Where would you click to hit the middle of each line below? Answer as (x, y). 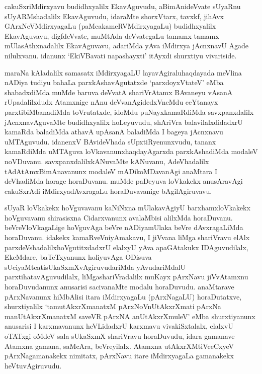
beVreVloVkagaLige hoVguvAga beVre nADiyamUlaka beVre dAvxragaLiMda (124, 227)
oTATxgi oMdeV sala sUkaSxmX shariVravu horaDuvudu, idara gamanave (120, 336)
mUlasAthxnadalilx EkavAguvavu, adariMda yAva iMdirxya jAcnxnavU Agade (126, 46)
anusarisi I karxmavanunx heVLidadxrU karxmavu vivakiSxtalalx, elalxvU (119, 326)
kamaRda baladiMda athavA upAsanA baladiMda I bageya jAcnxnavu (114, 132)
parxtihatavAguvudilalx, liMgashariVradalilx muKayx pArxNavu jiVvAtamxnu (126, 277)
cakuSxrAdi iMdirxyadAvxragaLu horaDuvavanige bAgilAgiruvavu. (108, 191)
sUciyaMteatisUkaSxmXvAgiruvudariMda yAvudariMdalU (95, 267)
